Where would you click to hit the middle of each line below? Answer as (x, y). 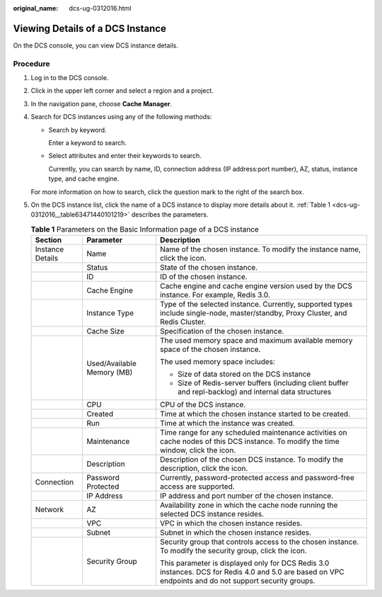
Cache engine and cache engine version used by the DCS (256, 286)
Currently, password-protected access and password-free (257, 478)
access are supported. (197, 487)
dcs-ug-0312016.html (100, 8)
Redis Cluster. (183, 322)
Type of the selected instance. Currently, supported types (256, 305)
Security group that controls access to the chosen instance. (259, 542)
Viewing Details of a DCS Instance (89, 28)
